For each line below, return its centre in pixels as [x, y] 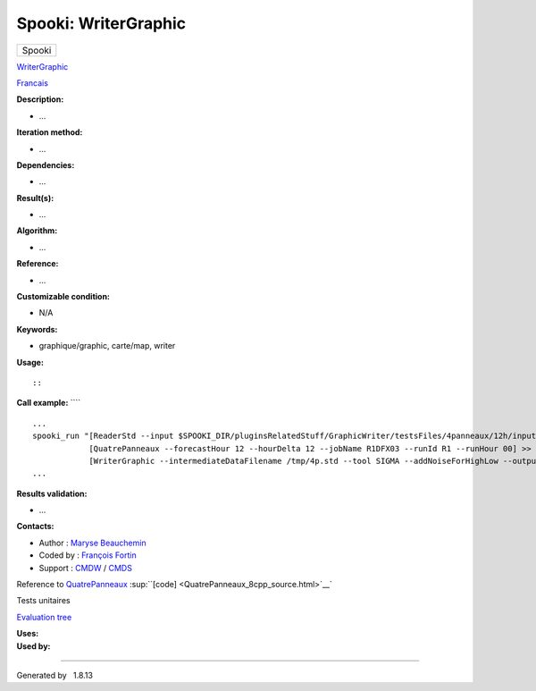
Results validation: [52, 493]
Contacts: [35, 527]
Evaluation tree [44, 617]
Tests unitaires [43, 601]
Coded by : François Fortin [88, 555]
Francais [33, 83]
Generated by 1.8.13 [55, 675]
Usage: [30, 362]
